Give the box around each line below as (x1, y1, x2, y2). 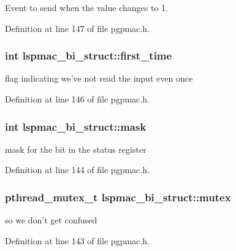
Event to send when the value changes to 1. (5, 1, 168, 14)
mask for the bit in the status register (5, 142, 147, 155)
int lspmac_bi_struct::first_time (5, 48, 172, 63)
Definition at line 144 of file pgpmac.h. (5, 163, 150, 176)
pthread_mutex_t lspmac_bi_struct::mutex (5, 189, 231, 204)
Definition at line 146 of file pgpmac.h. (5, 93, 150, 105)
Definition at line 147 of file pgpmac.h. (5, 21, 150, 34)
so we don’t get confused (5, 214, 97, 226)
